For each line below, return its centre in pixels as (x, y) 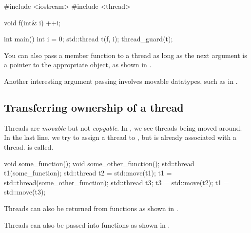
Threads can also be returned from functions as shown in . (91, 208)
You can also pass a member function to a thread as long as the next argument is (125, 55)
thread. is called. (29, 146)
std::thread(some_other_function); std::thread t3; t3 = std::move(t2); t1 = (116, 182)
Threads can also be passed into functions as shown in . (87, 224)
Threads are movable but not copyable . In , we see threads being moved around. (123, 127)
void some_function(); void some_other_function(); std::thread (99, 163)
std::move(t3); (25, 192)
